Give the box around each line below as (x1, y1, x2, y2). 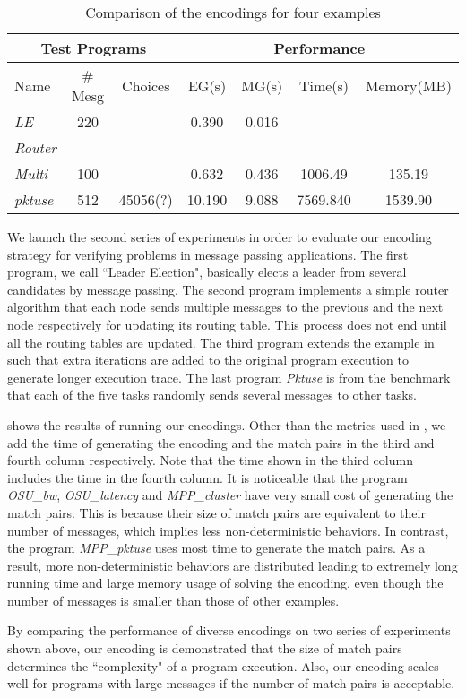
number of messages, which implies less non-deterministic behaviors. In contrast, (7, 521, 449, 539)
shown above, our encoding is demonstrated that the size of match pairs (7, 639, 402, 658)
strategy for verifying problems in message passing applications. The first (7, 245, 409, 263)
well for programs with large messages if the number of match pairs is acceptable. (7, 674, 455, 693)
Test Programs (40, 38, 147, 58)
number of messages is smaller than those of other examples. (7, 590, 340, 609)
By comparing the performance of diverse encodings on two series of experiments (7, 621, 451, 640)
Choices (122, 74, 170, 96)
